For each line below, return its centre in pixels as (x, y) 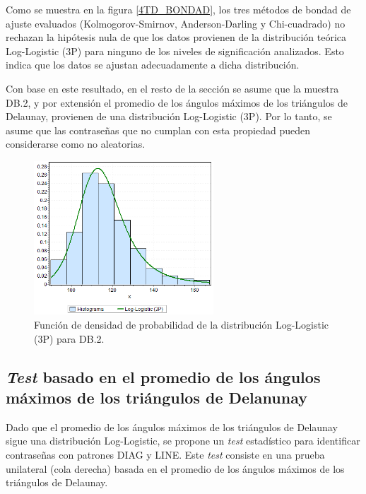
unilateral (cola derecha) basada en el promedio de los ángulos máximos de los (175, 468)
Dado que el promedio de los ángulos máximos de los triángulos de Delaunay (172, 427)
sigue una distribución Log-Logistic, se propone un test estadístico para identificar (183, 441)
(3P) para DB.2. (69, 338)
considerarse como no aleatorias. (76, 144)
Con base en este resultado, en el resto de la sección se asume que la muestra (172, 88)
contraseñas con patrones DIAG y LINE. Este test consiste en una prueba (165, 455)
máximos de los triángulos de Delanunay (157, 398)
